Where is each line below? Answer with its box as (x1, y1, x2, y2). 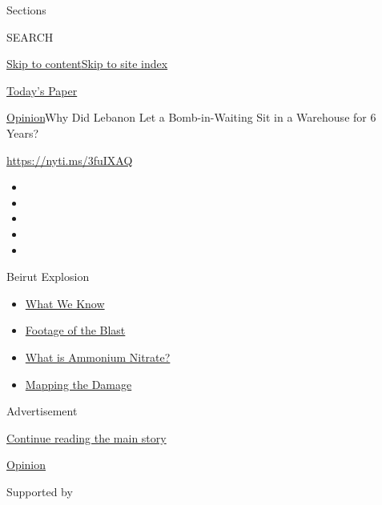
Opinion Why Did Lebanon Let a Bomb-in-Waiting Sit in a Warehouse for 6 (6, 109, 376, 126)
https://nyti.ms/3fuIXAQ (6, 151, 133, 168)
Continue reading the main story (6, 429, 167, 446)
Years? (6, 124, 39, 141)
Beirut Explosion (6, 268, 90, 285)
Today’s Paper (6, 82, 78, 98)
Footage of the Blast (25, 322, 126, 339)
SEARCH (6, 28, 54, 45)
